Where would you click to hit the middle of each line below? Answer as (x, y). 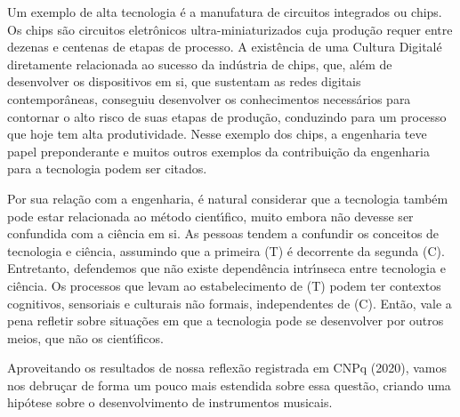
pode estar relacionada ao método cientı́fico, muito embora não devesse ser (210, 216)
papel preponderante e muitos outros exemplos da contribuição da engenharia (218, 151)
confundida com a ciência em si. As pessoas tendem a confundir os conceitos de (223, 233)
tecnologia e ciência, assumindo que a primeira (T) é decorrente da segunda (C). (226, 250)
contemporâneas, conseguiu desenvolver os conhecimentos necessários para (209, 98)
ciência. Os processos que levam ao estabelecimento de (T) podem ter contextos (224, 285)
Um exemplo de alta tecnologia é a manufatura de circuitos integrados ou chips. (225, 12)
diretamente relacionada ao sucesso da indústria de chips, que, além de (200, 64)
